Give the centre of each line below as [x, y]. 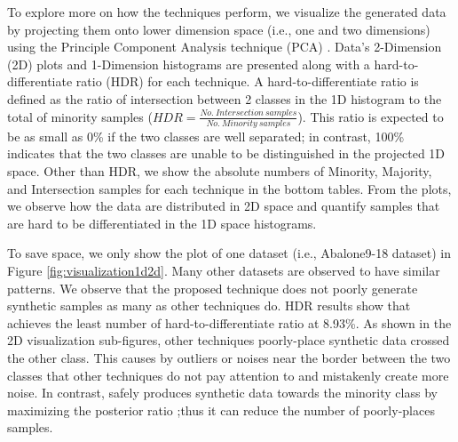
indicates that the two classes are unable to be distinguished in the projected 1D [226, 153]
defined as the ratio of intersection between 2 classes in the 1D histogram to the [225, 98]
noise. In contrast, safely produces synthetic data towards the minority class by [222, 393]
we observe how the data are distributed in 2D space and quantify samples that [224, 206]
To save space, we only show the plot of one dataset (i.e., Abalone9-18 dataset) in [229, 253]
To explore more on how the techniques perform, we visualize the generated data [227, 12]
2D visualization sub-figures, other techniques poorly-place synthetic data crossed [229, 340]
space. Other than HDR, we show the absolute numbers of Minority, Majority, [220, 171]
